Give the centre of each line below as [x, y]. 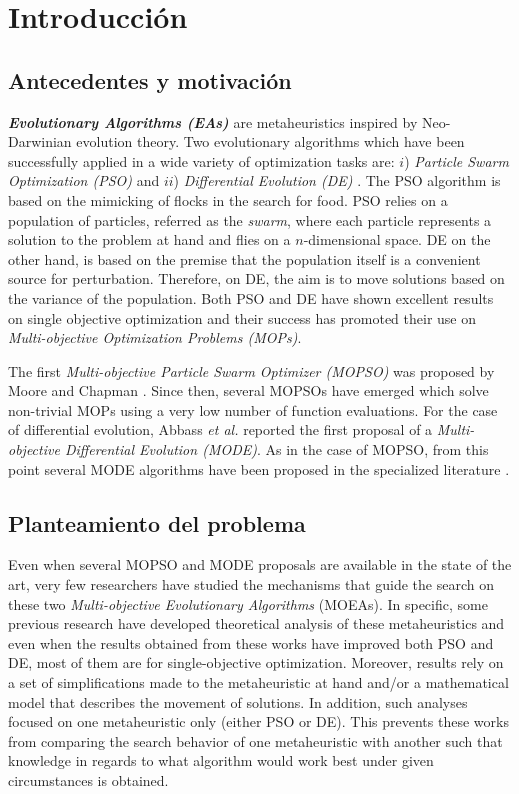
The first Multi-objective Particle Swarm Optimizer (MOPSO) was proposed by [251, 370]
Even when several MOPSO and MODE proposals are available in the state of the [260, 564]
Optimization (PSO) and [84, 180]
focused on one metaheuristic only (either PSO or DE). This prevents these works [258, 721]
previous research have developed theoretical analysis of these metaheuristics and [256, 623]
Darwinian [40, 141]
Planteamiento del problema [157, 522]
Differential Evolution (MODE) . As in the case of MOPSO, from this [276, 449]
